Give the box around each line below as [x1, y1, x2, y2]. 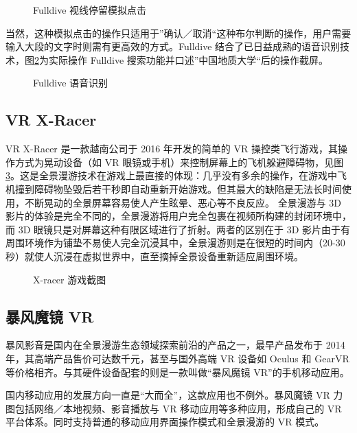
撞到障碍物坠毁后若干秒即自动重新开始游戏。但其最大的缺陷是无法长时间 [14, 181, 342, 196]
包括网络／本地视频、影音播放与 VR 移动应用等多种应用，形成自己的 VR [14, 401, 342, 415]
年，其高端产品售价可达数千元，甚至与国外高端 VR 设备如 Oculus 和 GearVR [5, 351, 349, 365]
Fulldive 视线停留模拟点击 [33, 3, 147, 16]
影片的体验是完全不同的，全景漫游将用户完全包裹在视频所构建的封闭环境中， [5, 209, 352, 223]
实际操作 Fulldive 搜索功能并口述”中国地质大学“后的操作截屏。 [48, 52, 328, 67]
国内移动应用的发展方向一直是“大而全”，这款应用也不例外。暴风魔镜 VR [5, 388, 330, 402]
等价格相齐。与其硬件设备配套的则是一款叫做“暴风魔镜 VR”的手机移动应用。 [5, 364, 349, 379]
